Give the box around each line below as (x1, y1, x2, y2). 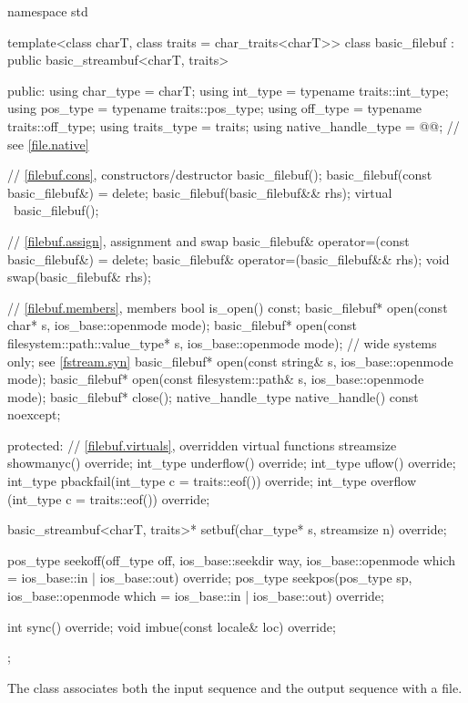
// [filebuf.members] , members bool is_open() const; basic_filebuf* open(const (7, 297, 448, 316)
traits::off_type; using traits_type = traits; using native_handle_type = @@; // (7, 116, 460, 135)
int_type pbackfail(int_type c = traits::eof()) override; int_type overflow (7, 471, 417, 491)
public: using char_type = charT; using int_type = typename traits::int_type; (7, 80, 449, 99)
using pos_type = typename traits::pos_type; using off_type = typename (7, 98, 422, 118)
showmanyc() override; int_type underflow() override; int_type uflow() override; (7, 453, 456, 472)
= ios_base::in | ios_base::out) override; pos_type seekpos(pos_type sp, (7, 568, 412, 587)
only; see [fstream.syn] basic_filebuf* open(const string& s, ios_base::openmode (7, 351, 453, 370)
